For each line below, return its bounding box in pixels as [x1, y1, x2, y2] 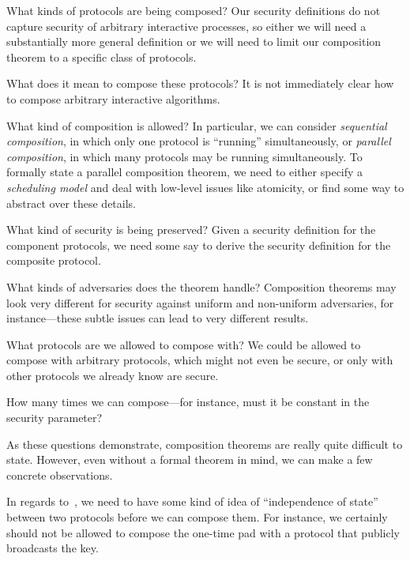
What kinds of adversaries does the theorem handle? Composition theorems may [6, 278, 397, 295]
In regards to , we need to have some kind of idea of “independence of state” [6, 493, 378, 510]
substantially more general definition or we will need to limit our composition [6, 33, 382, 50]
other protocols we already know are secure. [6, 367, 219, 383]
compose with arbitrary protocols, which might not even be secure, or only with [6, 352, 393, 368]
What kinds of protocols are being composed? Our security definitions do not [6, 2, 381, 18]
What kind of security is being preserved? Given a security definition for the [6, 221, 376, 238]
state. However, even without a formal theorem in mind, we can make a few [6, 451, 373, 468]
